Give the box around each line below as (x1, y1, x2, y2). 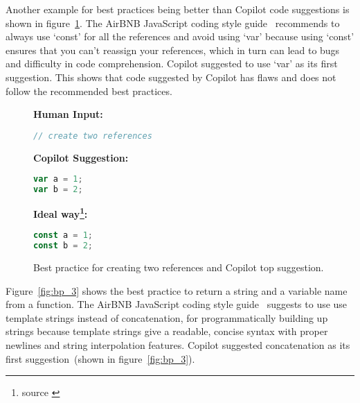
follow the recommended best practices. (6, 83, 172, 98)
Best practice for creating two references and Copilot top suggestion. (33, 259, 324, 274)
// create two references (33, 130, 152, 141)
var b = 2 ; (33, 185, 83, 195)
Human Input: (33, 107, 103, 121)
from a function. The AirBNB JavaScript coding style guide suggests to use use (6, 297, 348, 311)
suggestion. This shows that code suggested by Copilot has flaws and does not (6, 69, 336, 84)
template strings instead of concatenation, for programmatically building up (6, 310, 328, 325)
